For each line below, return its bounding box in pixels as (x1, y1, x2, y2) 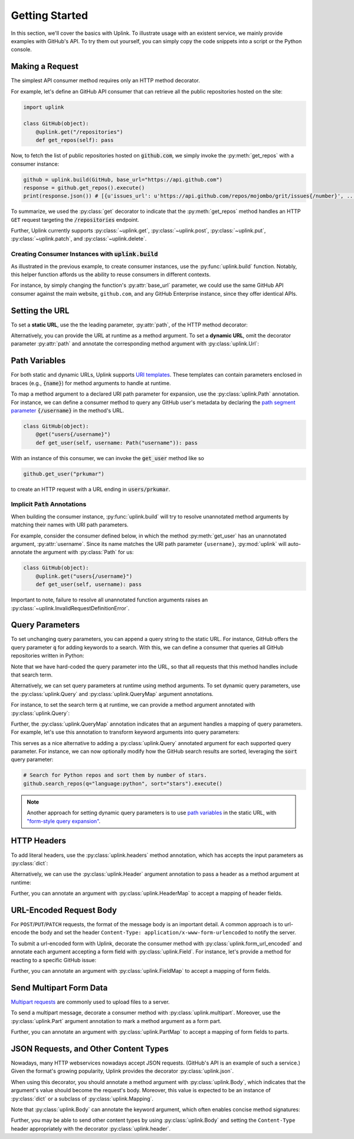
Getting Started (11, 9, 88, 22)
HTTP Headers (11, 836, 66, 846)
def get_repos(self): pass (35, 137, 114, 144)
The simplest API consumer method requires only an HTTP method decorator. (11, 77, 200, 84)
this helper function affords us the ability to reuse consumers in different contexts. (11, 271, 211, 278)
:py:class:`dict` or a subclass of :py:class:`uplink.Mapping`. (11, 1095, 153, 1102)
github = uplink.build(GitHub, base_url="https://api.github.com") (23, 176, 223, 183)
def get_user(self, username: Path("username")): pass (35, 439, 198, 446)
